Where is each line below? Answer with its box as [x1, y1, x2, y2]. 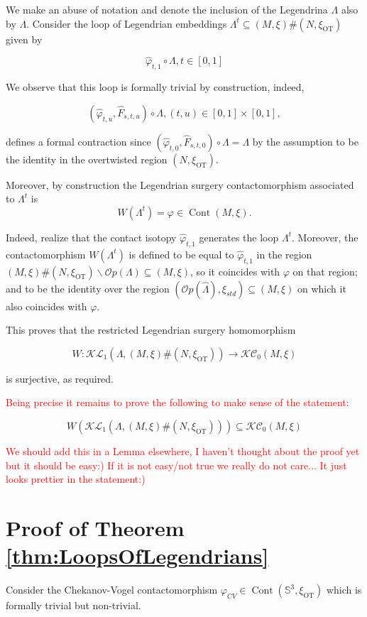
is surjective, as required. [6, 371, 114, 386]
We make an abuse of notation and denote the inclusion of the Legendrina [6, 2, 328, 16]
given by [6, 31, 43, 46]
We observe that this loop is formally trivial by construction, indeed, [6, 80, 305, 94]
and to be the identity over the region [6, 280, 170, 295]
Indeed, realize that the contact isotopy [6, 229, 177, 244]
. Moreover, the [291, 229, 358, 244]
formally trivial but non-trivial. [6, 598, 141, 613]
